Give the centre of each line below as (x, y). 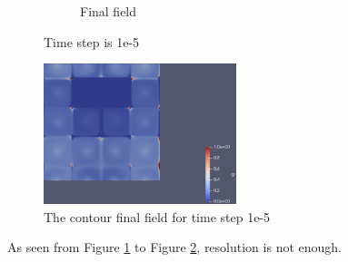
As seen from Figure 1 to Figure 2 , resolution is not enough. (174, 247)
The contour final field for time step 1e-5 (157, 216)
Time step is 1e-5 (92, 41)
